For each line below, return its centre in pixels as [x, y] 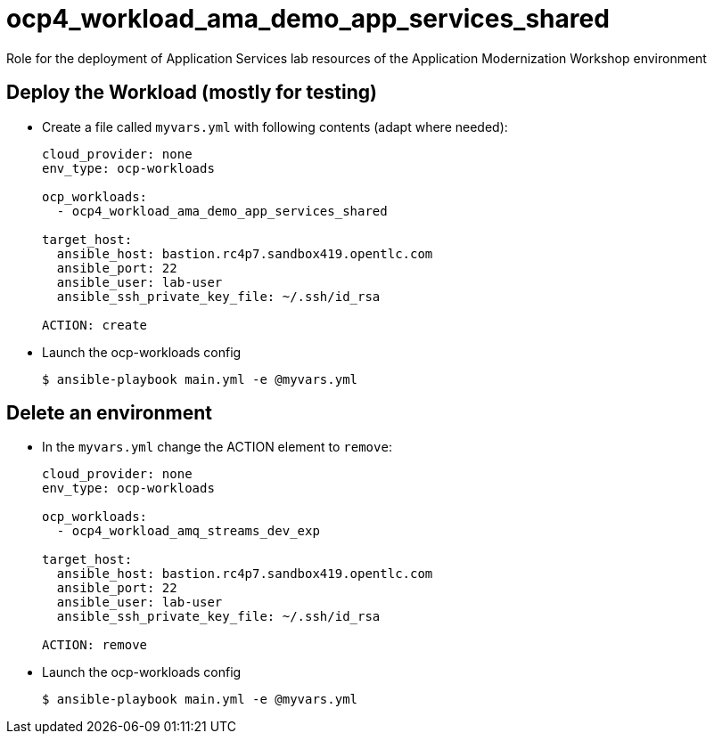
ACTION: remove [95, 645]
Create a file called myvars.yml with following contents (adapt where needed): [275, 126]
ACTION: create [95, 325]
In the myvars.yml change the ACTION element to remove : [217, 447]
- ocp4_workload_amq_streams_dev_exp [188, 531]
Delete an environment [110, 413]
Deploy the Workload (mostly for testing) [192, 93]
